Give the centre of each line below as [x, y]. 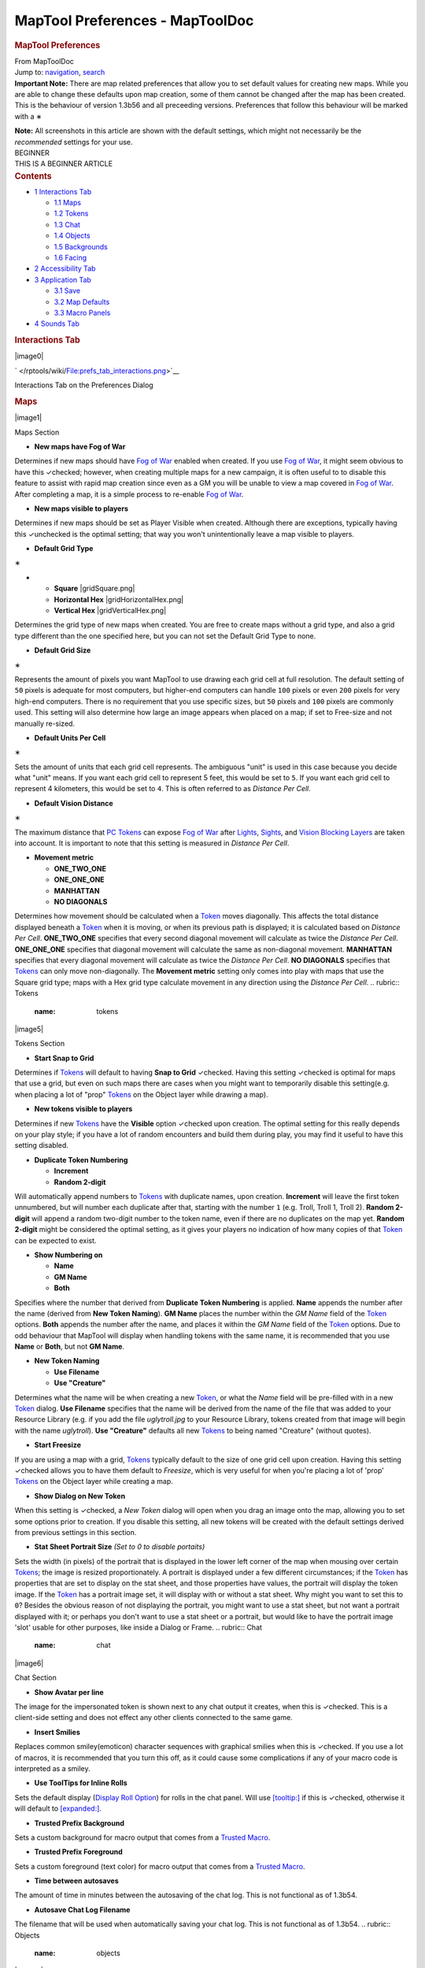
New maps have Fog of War [80, 446]
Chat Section [35, 1678]
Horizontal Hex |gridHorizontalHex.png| [119, 599]
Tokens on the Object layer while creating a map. [94, 1482]
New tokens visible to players [83, 1109]
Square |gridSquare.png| [94, 588]
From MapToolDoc [44, 61]
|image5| [29, 1029]
